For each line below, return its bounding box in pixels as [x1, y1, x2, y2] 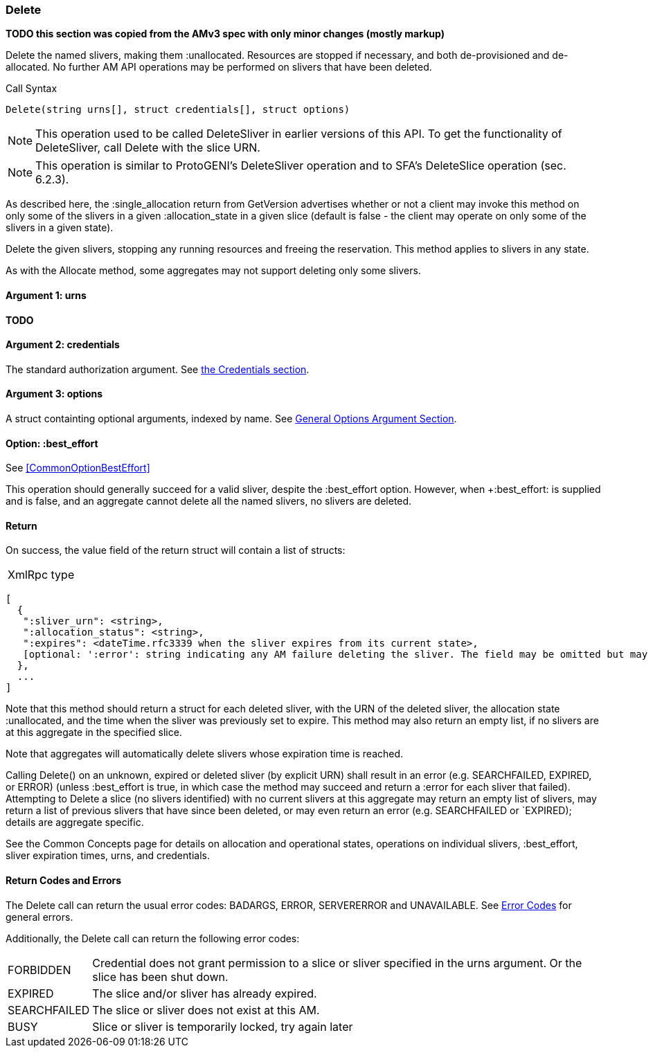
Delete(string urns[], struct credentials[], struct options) [6, 104, 350, 116]
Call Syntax [6, 82, 57, 95]
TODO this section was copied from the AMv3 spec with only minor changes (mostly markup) [6, 28, 445, 40]
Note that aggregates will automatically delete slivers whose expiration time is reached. [6, 748, 404, 760]
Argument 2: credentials [6, 339, 120, 351]
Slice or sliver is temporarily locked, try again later [92, 1019, 353, 1034]
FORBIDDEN [8, 962, 71, 977]
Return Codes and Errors [6, 874, 122, 887]
